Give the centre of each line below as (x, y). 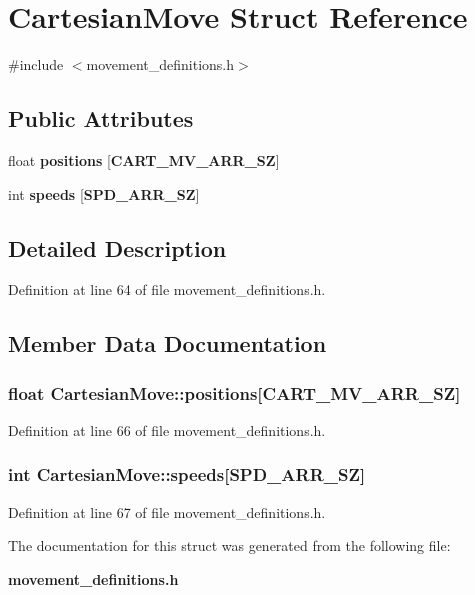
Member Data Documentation (167, 343)
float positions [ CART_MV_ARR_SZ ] (144, 159)
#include (36, 64)
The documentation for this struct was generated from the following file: (229, 545)
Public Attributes (101, 118)
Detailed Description (117, 247)
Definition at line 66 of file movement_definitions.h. (167, 429)
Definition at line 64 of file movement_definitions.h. (167, 289)
